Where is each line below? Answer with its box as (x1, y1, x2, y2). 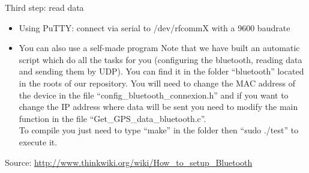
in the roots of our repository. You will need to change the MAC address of (19, 76, 295, 89)
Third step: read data (5, 1, 84, 13)
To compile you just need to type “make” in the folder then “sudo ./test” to (19, 124, 299, 136)
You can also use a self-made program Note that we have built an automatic (19, 41, 300, 54)
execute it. (19, 135, 58, 148)
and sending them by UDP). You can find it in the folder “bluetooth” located (19, 65, 304, 77)
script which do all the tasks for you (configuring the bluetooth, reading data (19, 53, 302, 65)
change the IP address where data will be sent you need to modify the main (19, 100, 298, 113)
